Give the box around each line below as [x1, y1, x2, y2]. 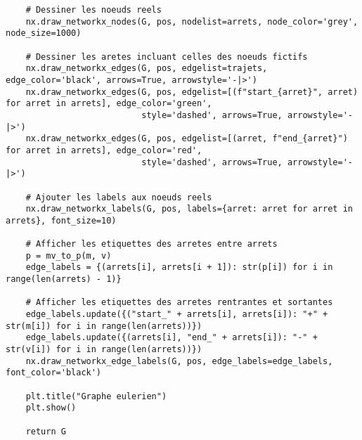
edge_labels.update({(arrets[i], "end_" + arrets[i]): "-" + [25, 332, 318, 343]
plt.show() [25, 403, 77, 413]
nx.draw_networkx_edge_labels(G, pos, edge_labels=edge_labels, [25, 356, 333, 366]
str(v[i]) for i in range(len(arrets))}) [6, 344, 202, 355]
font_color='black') [6, 368, 102, 378]
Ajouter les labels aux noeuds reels [35, 192, 212, 202]
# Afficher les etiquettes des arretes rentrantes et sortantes [25, 297, 333, 308]
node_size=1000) [6, 28, 82, 39]
